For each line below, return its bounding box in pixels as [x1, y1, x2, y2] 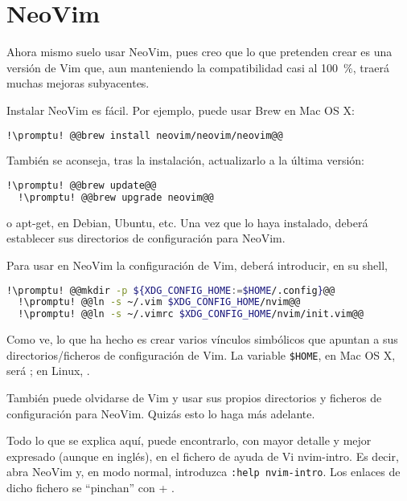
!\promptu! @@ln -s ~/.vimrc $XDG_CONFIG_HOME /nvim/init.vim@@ [18, 308, 364, 320]
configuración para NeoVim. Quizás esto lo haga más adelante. [6, 405, 315, 422]
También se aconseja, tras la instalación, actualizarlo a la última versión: [6, 152, 364, 169]
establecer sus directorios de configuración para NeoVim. [6, 230, 286, 246]
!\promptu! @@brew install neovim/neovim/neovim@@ [6, 129, 283, 141]
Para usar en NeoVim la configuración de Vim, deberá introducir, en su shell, [6, 256, 388, 273]
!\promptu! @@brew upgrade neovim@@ [18, 191, 214, 203]
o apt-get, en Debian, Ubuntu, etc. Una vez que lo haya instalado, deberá [6, 214, 368, 230]
